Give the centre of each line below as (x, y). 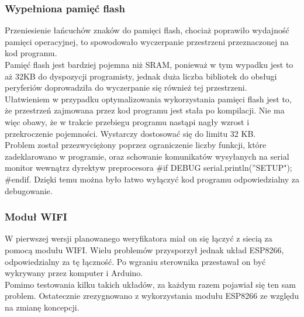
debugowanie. (29, 190)
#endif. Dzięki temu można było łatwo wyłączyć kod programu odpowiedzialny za (152, 179)
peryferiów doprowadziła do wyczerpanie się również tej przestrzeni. (126, 87)
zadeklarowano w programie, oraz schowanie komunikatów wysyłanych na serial (147, 156)
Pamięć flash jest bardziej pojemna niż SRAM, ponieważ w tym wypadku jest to (149, 64)
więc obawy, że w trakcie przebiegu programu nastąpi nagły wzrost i (127, 121)
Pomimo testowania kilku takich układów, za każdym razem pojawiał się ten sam (150, 284)
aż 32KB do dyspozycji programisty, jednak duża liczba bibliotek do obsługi (141, 76)
